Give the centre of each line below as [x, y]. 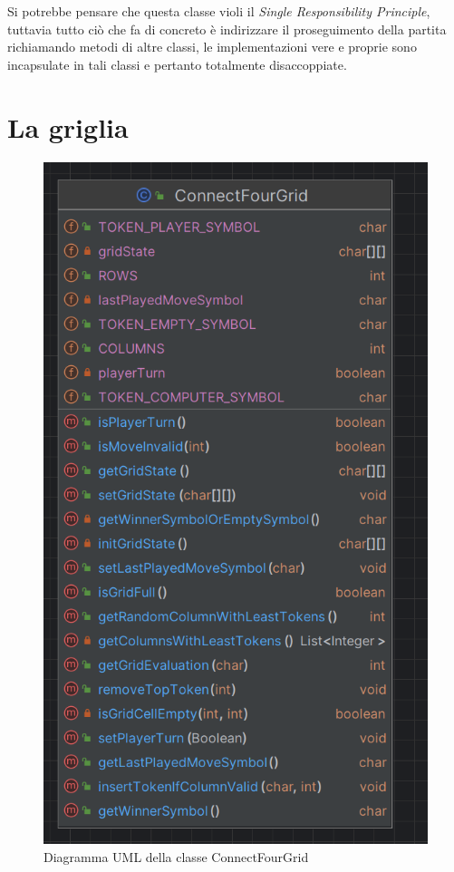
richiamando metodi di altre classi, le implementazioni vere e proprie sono [212, 47]
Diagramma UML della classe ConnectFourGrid [176, 856]
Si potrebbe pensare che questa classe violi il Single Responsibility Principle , [219, 11]
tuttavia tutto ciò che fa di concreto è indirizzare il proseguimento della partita [227, 29]
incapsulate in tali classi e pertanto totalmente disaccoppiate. [177, 64]
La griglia [68, 126]
